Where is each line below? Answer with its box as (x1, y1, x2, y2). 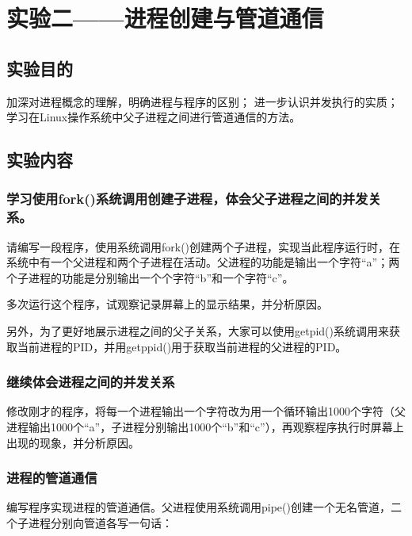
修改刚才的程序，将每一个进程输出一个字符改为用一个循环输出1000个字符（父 (6, 403, 406, 419)
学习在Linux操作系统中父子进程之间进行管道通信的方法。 (6, 109, 301, 125)
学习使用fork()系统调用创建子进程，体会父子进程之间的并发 (6, 189, 368, 209)
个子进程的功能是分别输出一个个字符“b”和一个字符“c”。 (6, 269, 294, 285)
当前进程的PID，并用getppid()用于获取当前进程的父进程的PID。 (17, 338, 347, 354)
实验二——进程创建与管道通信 (6, 2, 324, 34)
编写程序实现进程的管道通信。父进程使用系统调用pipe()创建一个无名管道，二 (6, 499, 402, 515)
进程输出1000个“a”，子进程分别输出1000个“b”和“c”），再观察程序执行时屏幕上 (6, 419, 404, 435)
